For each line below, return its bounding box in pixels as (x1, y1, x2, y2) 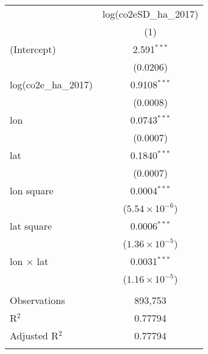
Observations (10, 293, 65, 307)
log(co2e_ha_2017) (10, 77, 93, 91)
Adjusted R (10, 328, 59, 342)
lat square (10, 219, 52, 233)
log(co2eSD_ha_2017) (102, 7, 199, 21)
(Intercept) (10, 42, 56, 56)
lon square (10, 183, 54, 197)
